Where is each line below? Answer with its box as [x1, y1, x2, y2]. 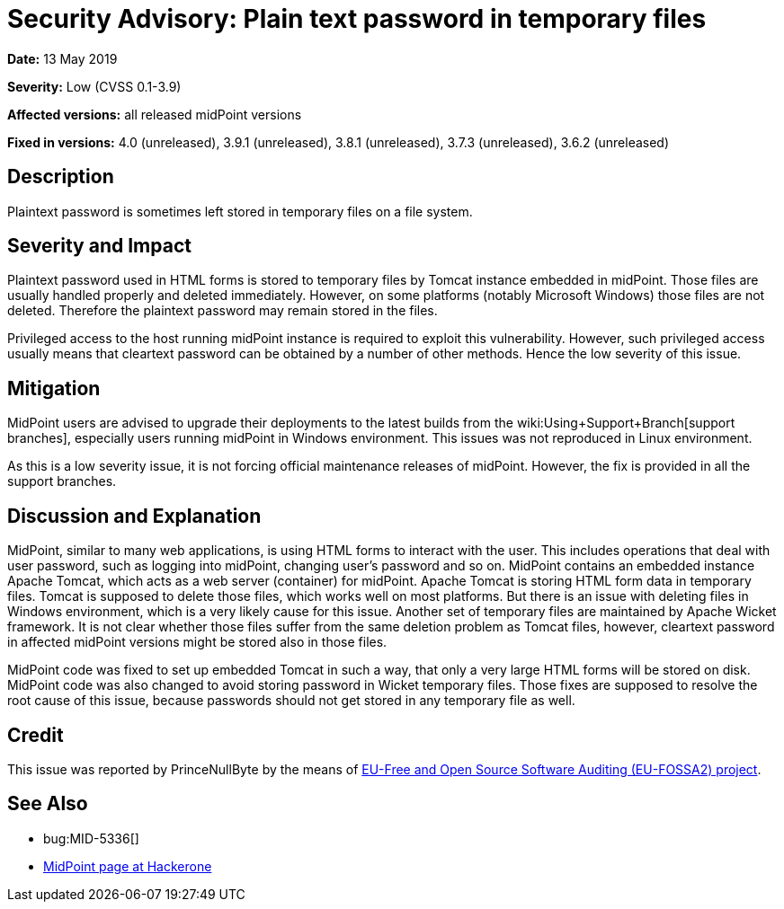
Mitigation [7, 376, 101, 400]
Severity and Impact [7, 234, 192, 258]
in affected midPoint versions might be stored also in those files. [7, 634, 388, 650]
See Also [7, 792, 88, 816]
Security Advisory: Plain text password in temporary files [7, 4, 707, 34]
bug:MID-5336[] [43, 830, 139, 846]
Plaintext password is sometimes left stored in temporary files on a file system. [7, 203, 473, 219]
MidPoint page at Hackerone [43, 858, 212, 874]
